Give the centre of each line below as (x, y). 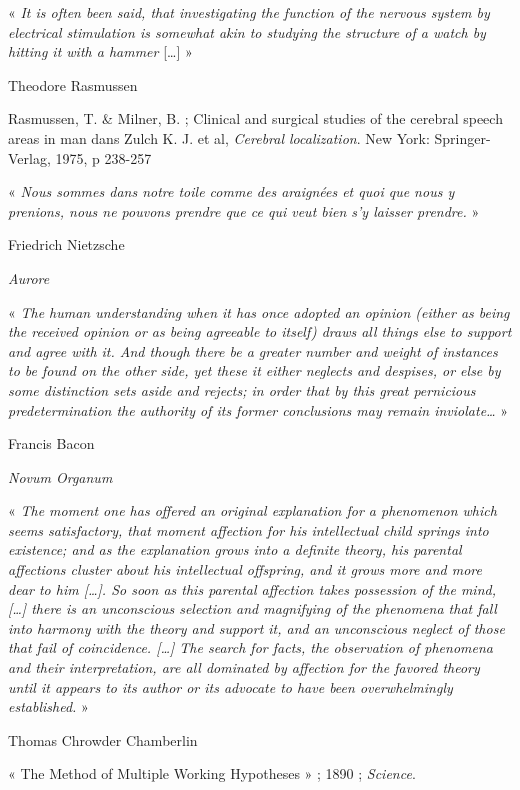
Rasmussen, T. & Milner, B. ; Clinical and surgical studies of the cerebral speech (255, 118)
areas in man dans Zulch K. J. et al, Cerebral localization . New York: (219, 137)
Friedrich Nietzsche (66, 244)
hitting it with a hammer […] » (100, 51)
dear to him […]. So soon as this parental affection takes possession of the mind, (252, 588)
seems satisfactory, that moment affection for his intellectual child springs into (248, 529)
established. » (48, 706)
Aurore (29, 277)
